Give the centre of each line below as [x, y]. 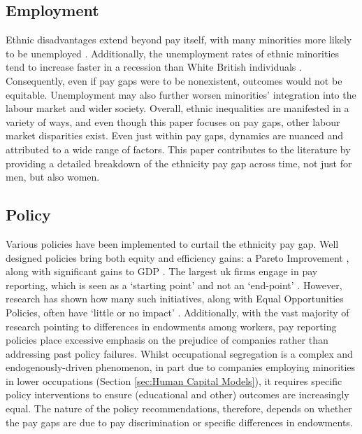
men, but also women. [53, 177]
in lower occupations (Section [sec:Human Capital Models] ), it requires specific [174, 380]
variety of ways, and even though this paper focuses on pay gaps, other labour [173, 121]
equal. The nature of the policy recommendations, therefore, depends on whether [179, 408]
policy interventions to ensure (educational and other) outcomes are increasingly [178, 394]
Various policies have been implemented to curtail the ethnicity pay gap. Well [172, 243]
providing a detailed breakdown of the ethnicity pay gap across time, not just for [179, 163]
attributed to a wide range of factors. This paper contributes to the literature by [178, 149]
